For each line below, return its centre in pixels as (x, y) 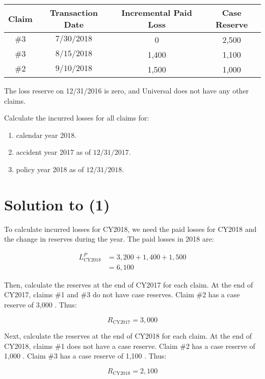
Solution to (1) (57, 204)
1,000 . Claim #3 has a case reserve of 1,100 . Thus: (85, 356)
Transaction (74, 13)
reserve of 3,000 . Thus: (41, 305)
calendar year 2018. (46, 135)
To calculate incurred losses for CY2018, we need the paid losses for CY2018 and (130, 229)
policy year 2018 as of (50, 169)
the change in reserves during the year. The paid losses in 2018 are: (109, 239)
